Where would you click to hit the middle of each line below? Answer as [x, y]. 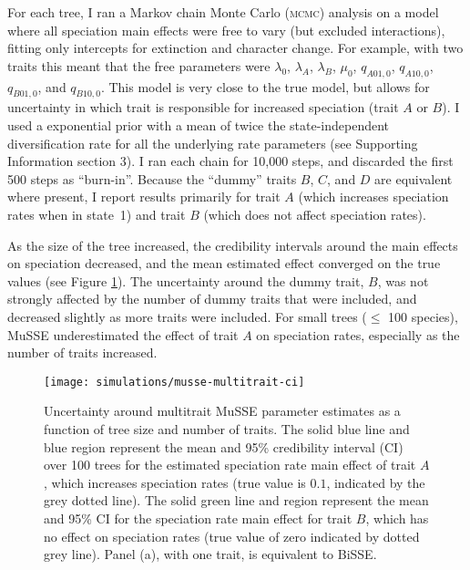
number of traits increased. [82, 352]
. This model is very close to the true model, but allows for [265, 86]
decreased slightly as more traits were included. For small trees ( [187, 316]
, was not [403, 280]
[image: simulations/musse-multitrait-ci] [174, 382]
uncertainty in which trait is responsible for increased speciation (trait [203, 107]
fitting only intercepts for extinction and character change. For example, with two [235, 48]
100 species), [423, 316]
